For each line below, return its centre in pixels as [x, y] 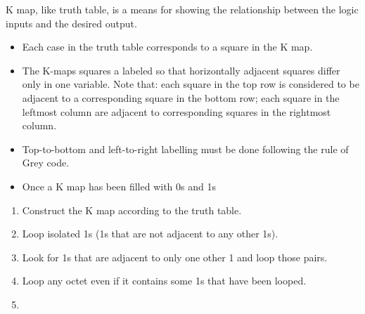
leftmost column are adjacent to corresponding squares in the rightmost [177, 111]
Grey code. [46, 163]
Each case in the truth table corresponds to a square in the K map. [167, 47]
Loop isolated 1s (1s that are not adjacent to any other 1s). [150, 234]
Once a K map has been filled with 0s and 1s [119, 186]
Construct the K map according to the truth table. [132, 210]
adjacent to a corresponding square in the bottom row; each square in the [181, 97]
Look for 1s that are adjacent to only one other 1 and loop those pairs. [175, 257]
